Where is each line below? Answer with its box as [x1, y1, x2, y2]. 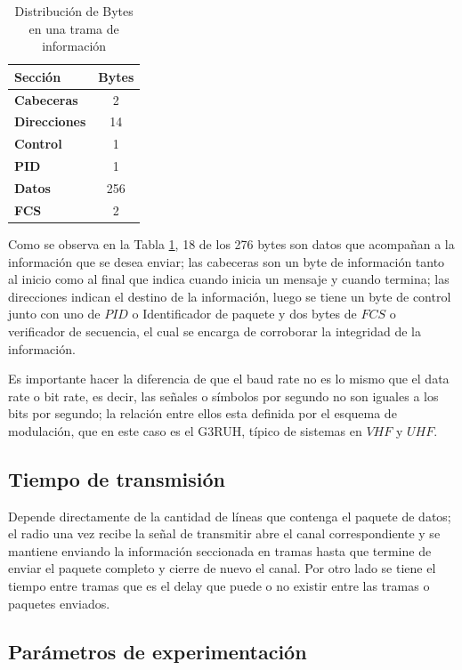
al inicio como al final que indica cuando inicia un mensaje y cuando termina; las [8, 270, 450, 288]
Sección [14, 67, 61, 85]
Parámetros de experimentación [8, 637, 307, 665]
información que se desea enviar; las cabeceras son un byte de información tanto [8, 252, 445, 270]
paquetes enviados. [8, 593, 110, 612]
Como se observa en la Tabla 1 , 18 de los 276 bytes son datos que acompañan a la [8, 234, 455, 253]
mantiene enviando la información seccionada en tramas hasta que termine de [8, 541, 432, 560]
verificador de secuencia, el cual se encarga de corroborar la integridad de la [8, 321, 422, 340]
